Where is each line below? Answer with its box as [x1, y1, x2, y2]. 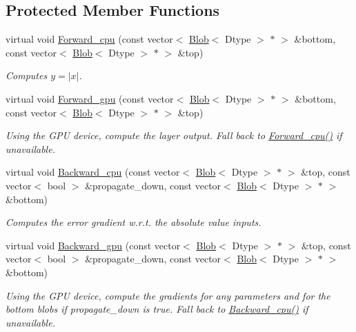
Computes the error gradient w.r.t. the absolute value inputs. [6, 215, 261, 229]
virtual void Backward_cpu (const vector [6, 165, 180, 179]
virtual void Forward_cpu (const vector [6, 32, 173, 46]
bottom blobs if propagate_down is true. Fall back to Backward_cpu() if [6, 302, 308, 316]
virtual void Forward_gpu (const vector [6, 91, 174, 105]
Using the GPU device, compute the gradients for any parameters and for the [6, 288, 330, 302]
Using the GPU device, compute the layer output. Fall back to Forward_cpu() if [6, 128, 342, 143]
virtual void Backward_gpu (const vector [6, 238, 181, 252]
